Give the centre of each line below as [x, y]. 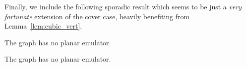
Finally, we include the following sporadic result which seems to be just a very [123, 6]
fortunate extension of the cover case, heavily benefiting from [97, 16]
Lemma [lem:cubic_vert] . [43, 26]
